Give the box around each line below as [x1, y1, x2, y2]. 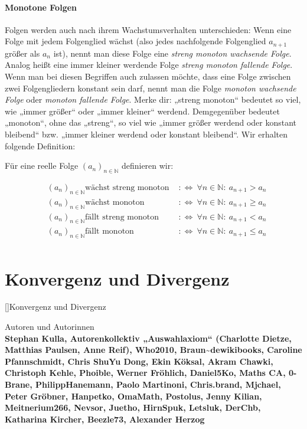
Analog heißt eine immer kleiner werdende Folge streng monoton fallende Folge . [5, 58, 293, 71]
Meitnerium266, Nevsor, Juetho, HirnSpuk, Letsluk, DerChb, [5, 401, 261, 414]
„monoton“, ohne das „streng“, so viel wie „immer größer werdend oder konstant [5, 116, 297, 129]
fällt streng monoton [85, 212, 159, 221]
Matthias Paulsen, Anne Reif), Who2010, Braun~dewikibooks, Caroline [5, 343, 302, 356]
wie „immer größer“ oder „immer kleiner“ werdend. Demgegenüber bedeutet [5, 104, 280, 117]
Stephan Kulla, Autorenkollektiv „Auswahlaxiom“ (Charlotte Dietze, [5, 332, 292, 344]
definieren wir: [121, 159, 174, 172]
